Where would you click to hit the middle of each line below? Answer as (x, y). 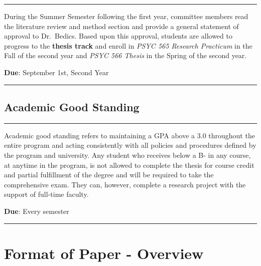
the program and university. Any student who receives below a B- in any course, (127, 155)
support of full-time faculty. (46, 194)
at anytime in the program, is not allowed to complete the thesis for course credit (129, 165)
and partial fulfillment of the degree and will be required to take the (109, 175)
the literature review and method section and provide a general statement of (121, 26)
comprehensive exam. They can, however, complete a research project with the (125, 184)
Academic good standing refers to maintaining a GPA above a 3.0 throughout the (129, 135)
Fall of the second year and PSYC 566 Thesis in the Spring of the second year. (125, 55)
